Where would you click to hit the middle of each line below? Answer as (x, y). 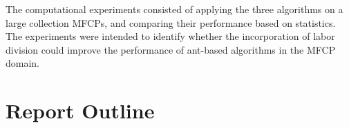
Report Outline (80, 110)
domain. (23, 63)
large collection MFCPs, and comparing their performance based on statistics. (171, 22)
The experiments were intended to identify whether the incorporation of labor (170, 36)
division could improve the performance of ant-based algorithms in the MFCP (171, 49)
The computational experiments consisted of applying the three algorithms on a (174, 9)
